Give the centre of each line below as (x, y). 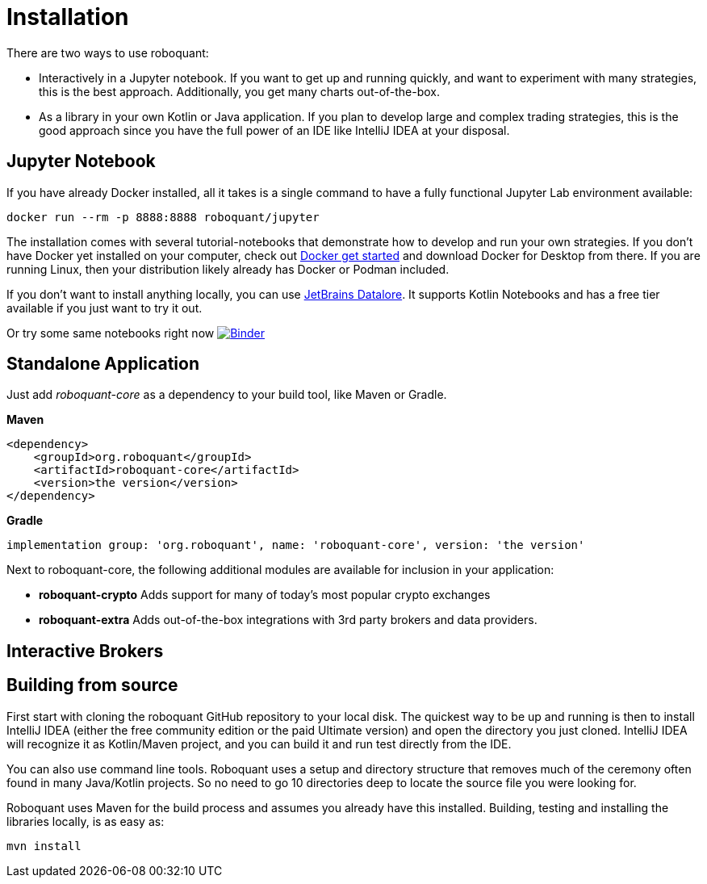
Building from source (92, 685)
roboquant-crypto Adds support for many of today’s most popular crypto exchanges (265, 595)
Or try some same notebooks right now (111, 333)
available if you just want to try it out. (105, 308)
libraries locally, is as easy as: (86, 821)
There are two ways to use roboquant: (108, 52)
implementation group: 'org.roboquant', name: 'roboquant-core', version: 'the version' (296, 545)
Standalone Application (103, 364)
